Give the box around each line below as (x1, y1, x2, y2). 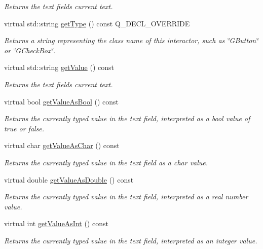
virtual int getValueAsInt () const (4, 218, 108, 229)
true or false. (4, 123, 45, 133)
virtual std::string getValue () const (4, 62, 114, 73)
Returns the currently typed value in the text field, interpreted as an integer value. (4, 235, 257, 245)
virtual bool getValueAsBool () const (4, 96, 119, 106)
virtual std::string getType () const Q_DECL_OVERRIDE (4, 18, 190, 28)
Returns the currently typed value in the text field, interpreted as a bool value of (4, 113, 250, 124)
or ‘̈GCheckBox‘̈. (4, 45, 56, 55)
